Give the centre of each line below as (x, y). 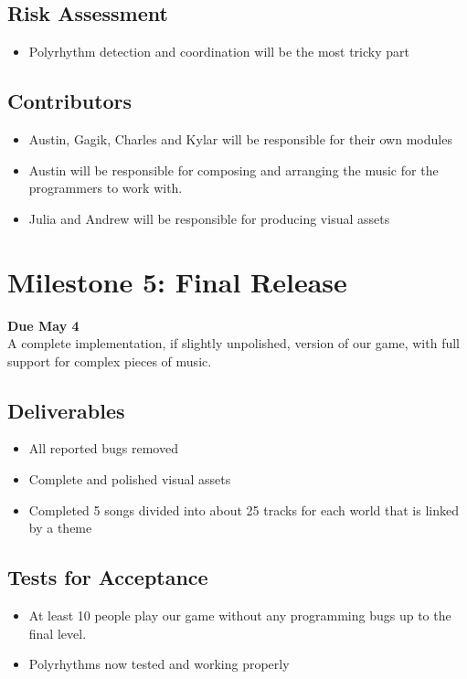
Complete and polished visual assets (130, 479)
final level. (58, 633)
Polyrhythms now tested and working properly (159, 664)
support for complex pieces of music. (110, 361)
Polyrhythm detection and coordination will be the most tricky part (219, 52)
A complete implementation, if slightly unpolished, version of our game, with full (234, 343)
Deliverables (66, 410)
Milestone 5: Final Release (177, 281)
